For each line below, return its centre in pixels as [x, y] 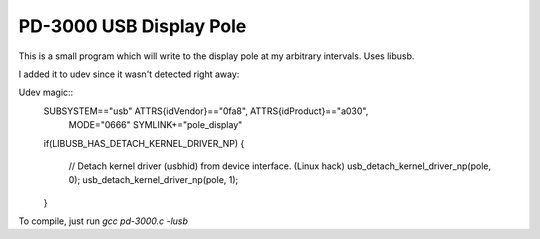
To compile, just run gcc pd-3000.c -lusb [103, 221]
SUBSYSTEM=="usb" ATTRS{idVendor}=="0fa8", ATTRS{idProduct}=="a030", [206, 111]
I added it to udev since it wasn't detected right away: [129, 74]
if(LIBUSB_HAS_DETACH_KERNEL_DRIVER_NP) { [144, 143]
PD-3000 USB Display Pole [132, 26]
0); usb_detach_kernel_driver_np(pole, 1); [153, 180]
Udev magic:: [46, 92]
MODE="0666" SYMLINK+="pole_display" [155, 125]
